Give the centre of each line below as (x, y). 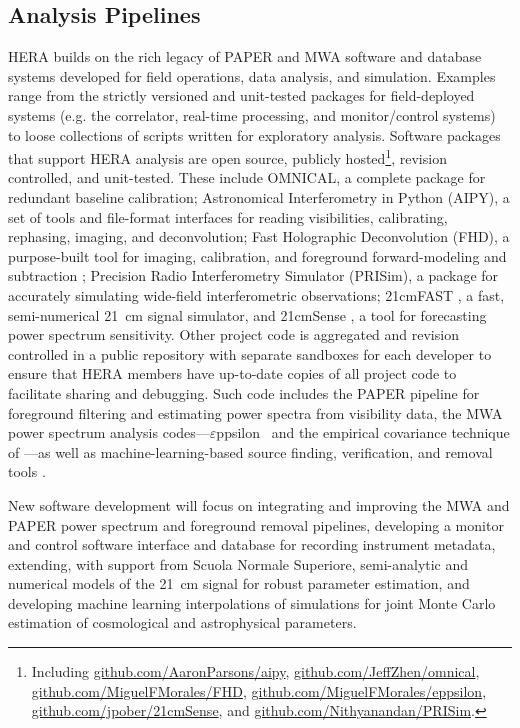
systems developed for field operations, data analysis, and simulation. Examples (252, 75)
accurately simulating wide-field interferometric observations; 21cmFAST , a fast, (256, 294)
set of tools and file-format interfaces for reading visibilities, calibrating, (228, 216)
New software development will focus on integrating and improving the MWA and (259, 504)
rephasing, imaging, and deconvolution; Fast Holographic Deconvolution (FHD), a (259, 236)
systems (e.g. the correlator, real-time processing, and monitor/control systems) (252, 114)
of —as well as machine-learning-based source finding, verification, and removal (250, 451)
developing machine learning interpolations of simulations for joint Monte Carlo (252, 602)
